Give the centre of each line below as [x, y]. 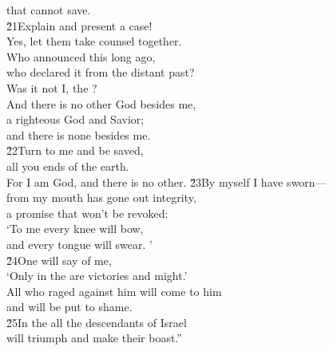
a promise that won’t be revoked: [87, 213]
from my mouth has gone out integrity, [101, 197]
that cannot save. [49, 10]
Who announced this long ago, [81, 56]
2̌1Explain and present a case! [79, 25]
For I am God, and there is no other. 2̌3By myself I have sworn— [166, 181]
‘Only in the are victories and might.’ [97, 276]
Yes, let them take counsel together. [94, 41]
